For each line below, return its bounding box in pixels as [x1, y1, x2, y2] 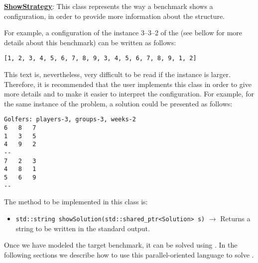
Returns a [220, 213, 251, 223]
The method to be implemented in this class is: [4, 196, 148, 207]
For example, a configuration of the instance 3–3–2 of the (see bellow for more [4, 27, 243, 38]
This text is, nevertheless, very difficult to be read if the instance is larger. [4, 69, 231, 80]
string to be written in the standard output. [15, 223, 150, 233]
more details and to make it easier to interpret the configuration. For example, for [4, 88, 254, 99]
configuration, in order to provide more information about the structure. [4, 10, 225, 21]
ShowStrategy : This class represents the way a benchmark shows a [4, 1, 213, 11]
